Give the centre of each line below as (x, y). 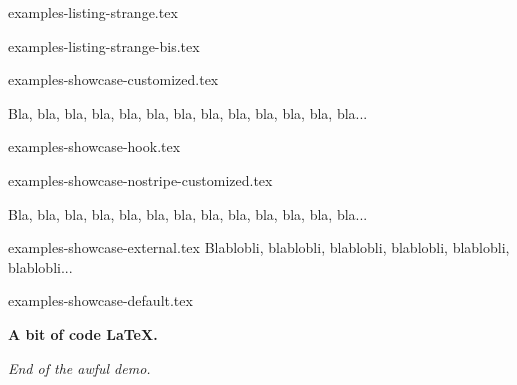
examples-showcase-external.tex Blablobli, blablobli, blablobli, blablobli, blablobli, (259, 247)
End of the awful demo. (79, 367)
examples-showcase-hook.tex (94, 146)
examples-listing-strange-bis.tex (104, 45)
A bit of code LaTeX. (83, 333)
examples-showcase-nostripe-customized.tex (140, 179)
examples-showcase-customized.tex (113, 79)
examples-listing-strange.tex (93, 12)
